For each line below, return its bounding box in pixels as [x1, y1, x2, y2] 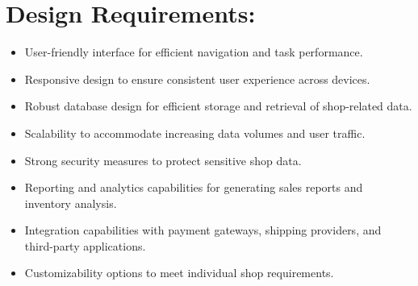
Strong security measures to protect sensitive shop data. [24, 151, 302, 168]
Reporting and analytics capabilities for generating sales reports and [24, 179, 363, 196]
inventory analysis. [24, 194, 117, 211]
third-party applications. [24, 237, 146, 254]
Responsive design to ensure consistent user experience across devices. [24, 70, 370, 87]
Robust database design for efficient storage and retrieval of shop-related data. [24, 97, 412, 114]
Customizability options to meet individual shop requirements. [24, 264, 334, 281]
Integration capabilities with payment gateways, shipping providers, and [24, 222, 382, 238]
